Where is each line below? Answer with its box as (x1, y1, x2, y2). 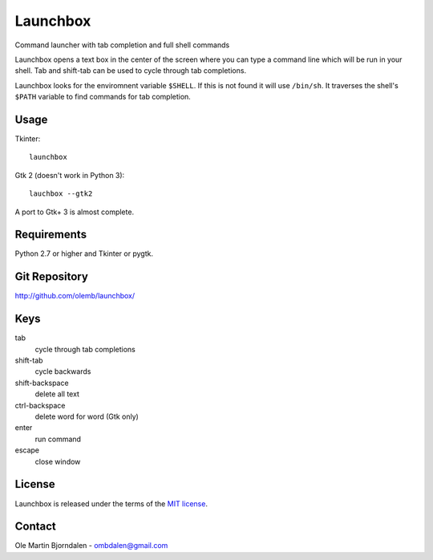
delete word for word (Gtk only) (34, 412, 140, 421)
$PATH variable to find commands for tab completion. (14, 92, 192, 102)
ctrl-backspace (14, 400, 66, 410)
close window (34, 457, 81, 466)
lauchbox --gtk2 (29, 189, 93, 198)
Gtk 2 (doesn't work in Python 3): (14, 170, 125, 180)
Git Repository (14, 270, 88, 284)
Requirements (14, 228, 87, 241)
